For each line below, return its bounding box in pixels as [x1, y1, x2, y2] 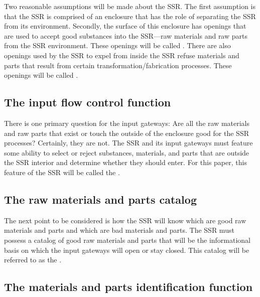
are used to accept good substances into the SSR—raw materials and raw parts [4, 30, 247, 41]
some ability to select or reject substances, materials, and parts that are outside [4, 147, 249, 158]
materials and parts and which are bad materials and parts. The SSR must [4, 225, 234, 235]
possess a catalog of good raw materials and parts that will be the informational [4, 234, 251, 245]
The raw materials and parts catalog [4, 191, 197, 207]
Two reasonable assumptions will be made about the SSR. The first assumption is [4, 1, 255, 11]
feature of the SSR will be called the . [4, 167, 120, 177]
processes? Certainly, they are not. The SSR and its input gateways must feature [4, 137, 253, 148]
